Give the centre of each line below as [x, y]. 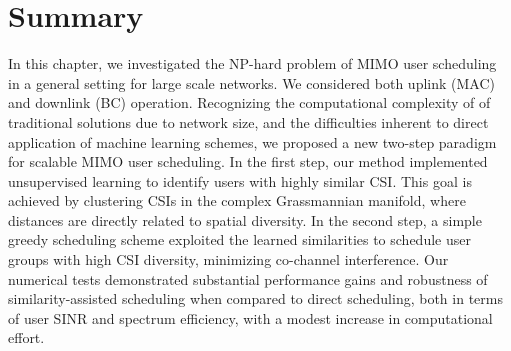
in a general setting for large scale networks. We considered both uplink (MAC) [252, 82]
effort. [26, 337]
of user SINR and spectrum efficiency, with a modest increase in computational [250, 317]
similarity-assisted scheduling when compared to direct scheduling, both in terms [255, 298]
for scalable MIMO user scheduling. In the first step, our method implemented [248, 161]
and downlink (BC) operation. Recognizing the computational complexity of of [249, 102]
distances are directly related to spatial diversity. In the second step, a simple [245, 219]
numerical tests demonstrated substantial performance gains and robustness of [248, 278]
